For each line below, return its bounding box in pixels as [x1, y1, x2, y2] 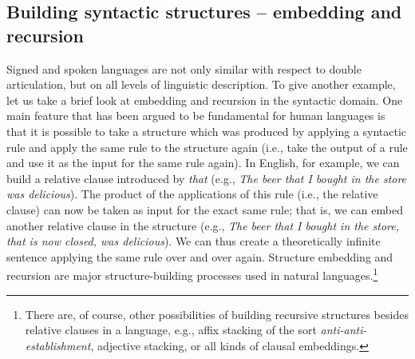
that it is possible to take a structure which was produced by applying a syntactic [6, 122, 407, 139]
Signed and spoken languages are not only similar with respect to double [6, 60, 362, 77]
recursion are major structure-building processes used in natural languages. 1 [6, 265, 378, 283]
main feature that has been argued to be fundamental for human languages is [6, 107, 385, 124]
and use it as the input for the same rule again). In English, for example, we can [6, 154, 400, 171]
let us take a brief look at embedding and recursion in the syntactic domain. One [6, 91, 403, 108]
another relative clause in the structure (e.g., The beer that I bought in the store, [6, 217, 400, 233]
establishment [25, 337, 91, 353]
